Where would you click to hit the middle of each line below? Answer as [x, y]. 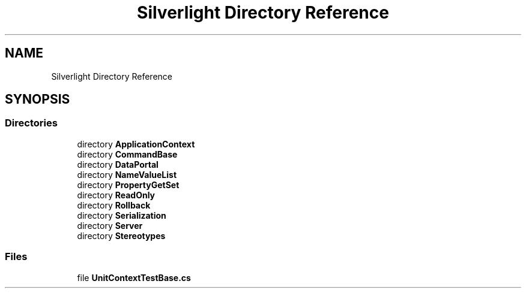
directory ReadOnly [116, 195]
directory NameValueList [127, 174]
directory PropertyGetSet [128, 185]
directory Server [110, 225]
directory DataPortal [118, 164]
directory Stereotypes [121, 235]
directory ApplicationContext [136, 144]
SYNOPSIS [38, 99]
